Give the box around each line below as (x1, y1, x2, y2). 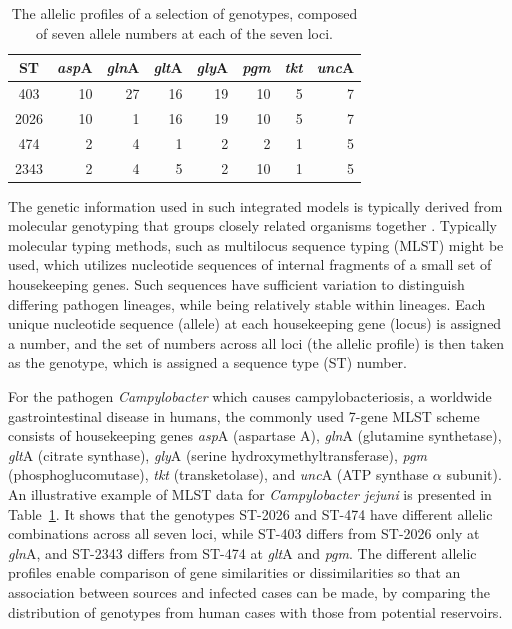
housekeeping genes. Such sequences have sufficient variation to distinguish (8, 274, 465, 295)
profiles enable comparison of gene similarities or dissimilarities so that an (8, 562, 461, 583)
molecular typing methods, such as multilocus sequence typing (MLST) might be (8, 234, 504, 255)
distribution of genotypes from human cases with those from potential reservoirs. (8, 601, 503, 622)
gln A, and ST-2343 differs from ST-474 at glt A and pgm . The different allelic (8, 542, 477, 563)
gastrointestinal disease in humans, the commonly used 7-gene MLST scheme (8, 405, 480, 426)
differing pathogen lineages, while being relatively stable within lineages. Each (8, 293, 486, 314)
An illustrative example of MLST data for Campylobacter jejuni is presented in (8, 483, 492, 504)
